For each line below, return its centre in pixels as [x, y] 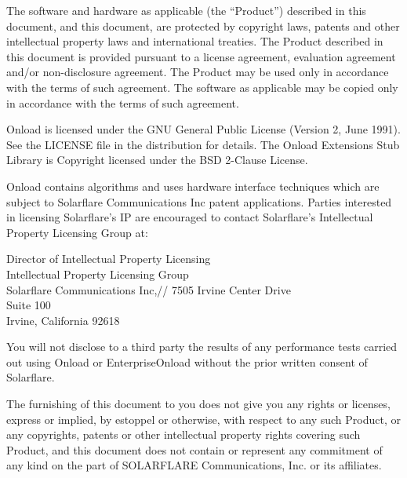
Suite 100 [29, 305]
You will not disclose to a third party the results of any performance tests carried [202, 347]
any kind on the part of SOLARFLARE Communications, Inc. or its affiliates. [194, 465]
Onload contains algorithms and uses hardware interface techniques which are [193, 186]
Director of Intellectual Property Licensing [109, 259]
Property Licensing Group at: [77, 232]
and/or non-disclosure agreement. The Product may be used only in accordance [198, 72]
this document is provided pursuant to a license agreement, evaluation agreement [201, 56]
